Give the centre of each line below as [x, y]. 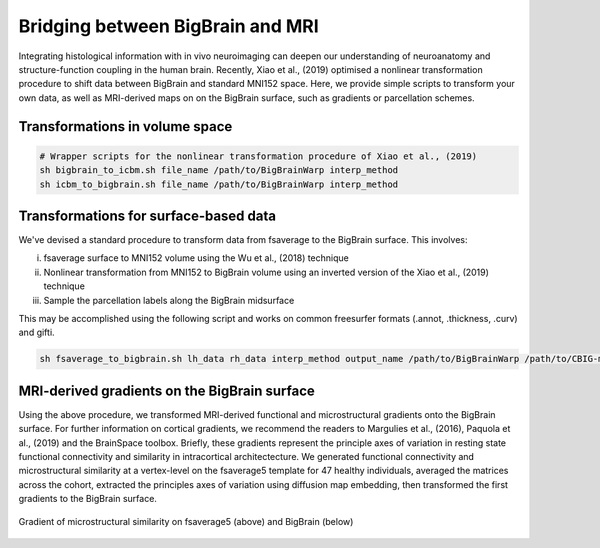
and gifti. [36, 332]
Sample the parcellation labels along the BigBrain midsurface [169, 300]
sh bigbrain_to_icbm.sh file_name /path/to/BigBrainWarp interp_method [219, 170]
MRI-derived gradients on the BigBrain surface [166, 390]
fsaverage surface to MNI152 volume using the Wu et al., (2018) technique [196, 258]
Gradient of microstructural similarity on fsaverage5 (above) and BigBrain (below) [186, 521]
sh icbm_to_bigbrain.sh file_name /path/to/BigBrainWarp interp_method [219, 184]
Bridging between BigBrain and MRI [168, 26]
